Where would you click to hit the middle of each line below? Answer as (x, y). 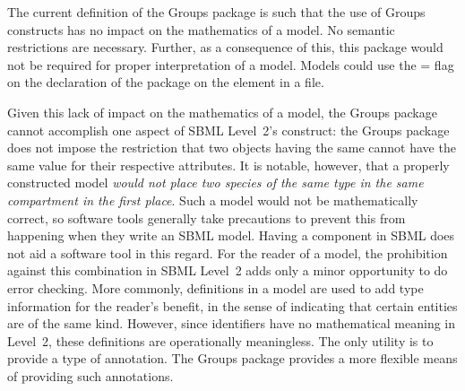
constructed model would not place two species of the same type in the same (215, 182)
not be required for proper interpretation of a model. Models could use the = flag (231, 64)
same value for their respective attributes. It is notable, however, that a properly (228, 165)
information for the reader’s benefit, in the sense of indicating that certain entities (232, 305)
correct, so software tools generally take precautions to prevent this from (207, 217)
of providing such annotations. (90, 375)
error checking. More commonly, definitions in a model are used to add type (215, 287)
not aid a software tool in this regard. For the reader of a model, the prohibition (228, 252)
